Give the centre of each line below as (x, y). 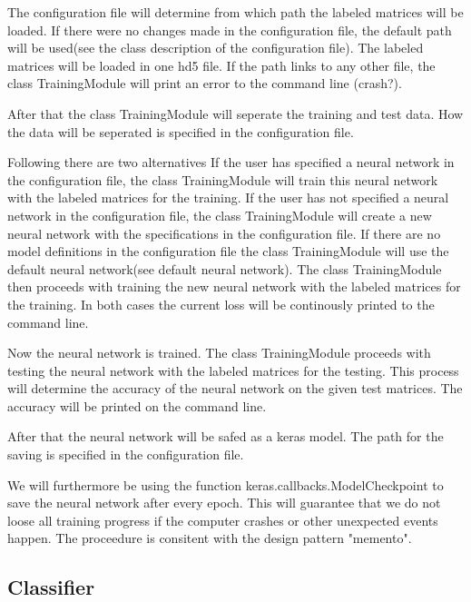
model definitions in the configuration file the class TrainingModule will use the (228, 251)
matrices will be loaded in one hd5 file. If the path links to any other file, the (221, 65)
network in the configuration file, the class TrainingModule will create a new (220, 215)
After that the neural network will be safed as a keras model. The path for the (226, 436)
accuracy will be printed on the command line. (137, 405)
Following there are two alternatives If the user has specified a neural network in (231, 162)
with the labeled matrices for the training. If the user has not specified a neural (228, 197)
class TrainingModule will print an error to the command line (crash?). (205, 83)
